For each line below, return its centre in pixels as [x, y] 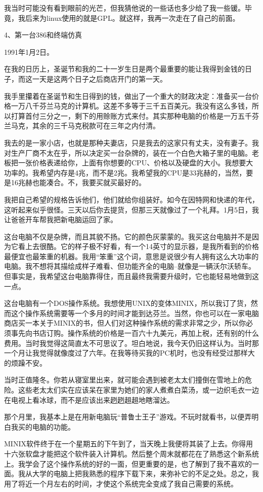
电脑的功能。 [53, 426]
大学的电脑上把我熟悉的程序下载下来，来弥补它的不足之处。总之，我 [145, 473]
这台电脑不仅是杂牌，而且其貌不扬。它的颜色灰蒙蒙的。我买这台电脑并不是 [128, 236]
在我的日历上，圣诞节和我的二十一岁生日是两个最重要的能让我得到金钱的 [124, 69]
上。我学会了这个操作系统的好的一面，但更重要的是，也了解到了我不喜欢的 [128, 463]
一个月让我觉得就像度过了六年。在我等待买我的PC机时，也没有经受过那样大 [129, 353]
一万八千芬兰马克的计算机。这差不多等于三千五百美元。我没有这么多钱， [131, 106]
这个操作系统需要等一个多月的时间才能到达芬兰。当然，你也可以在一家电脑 [135, 313]
